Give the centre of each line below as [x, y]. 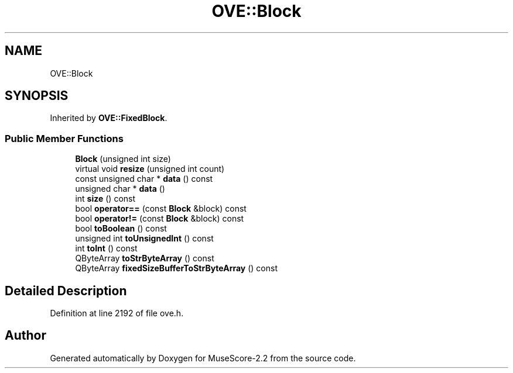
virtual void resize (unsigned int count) [150, 169]
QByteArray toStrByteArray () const [145, 258]
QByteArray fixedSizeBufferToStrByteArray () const [177, 268]
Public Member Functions [64, 138]
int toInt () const [106, 248]
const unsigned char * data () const [144, 179]
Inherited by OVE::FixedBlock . [109, 118]
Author [25, 336]
